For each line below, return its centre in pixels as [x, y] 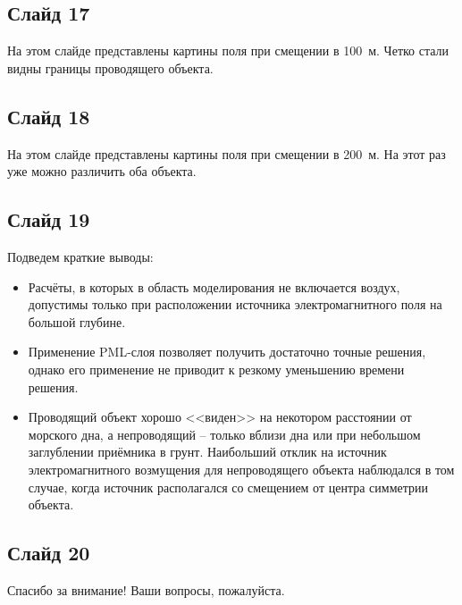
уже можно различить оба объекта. [102, 171]
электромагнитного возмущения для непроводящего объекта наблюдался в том [241, 469]
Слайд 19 [49, 219]
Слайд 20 [49, 553]
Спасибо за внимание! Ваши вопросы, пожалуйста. [146, 589]
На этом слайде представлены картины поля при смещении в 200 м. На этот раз [227, 153]
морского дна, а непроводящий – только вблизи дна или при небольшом [224, 434]
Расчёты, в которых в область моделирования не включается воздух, [214, 286]
